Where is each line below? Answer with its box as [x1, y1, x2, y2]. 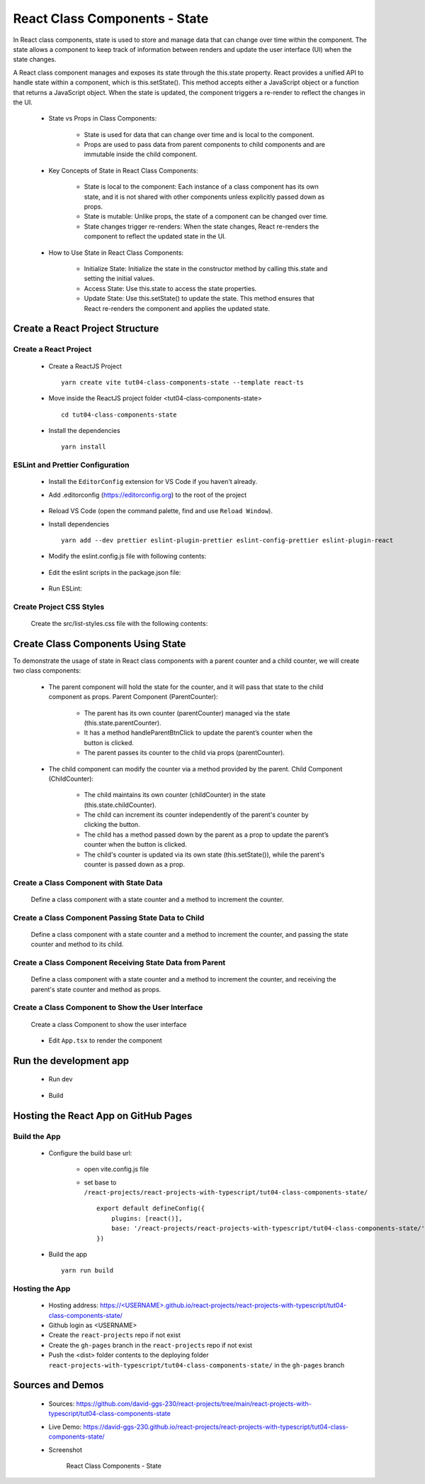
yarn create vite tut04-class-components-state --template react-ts [61, 378, 304, 386]
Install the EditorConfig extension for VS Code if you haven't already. [48, 478, 258, 486]
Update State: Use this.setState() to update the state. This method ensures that [84, 295, 315, 303]
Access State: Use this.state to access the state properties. [84, 284, 257, 292]
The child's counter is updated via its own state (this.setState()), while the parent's [84, 850, 325, 859]
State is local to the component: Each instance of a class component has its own [84, 182, 319, 191]
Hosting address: [48, 1301, 98, 1309]
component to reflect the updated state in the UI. [84, 232, 227, 241]
